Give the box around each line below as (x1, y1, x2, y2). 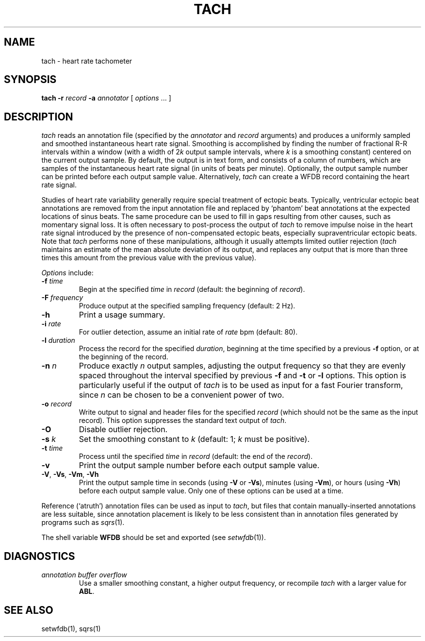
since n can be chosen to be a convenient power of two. (79, 390, 284, 400)
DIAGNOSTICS (4, 550, 75, 562)
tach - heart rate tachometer (41, 56, 132, 65)
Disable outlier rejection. (79, 424, 168, 435)
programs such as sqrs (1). (41, 518, 125, 527)
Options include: (41, 269, 94, 277)
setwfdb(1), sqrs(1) (41, 624, 101, 633)
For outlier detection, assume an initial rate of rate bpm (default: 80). (79, 328, 298, 337)
